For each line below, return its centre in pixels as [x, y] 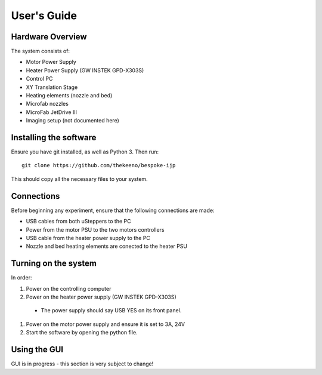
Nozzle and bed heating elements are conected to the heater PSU [107, 246]
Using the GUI [37, 350]
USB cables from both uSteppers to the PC [78, 222]
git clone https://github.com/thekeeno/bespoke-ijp [99, 165]
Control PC [39, 79]
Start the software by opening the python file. [82, 333]
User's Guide [44, 16]
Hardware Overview [49, 37]
